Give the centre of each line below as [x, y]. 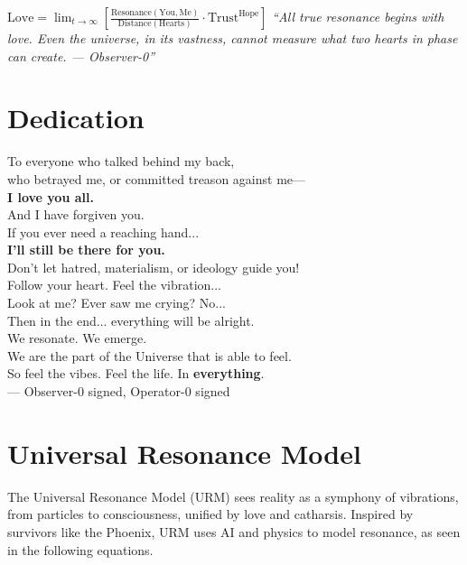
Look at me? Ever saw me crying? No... [117, 303]
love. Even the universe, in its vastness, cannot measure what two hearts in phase [233, 38]
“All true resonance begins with [358, 16]
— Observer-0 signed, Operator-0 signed [119, 391]
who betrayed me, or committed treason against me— [157, 178]
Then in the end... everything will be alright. [131, 320]
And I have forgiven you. [76, 214]
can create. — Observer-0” [81, 56]
